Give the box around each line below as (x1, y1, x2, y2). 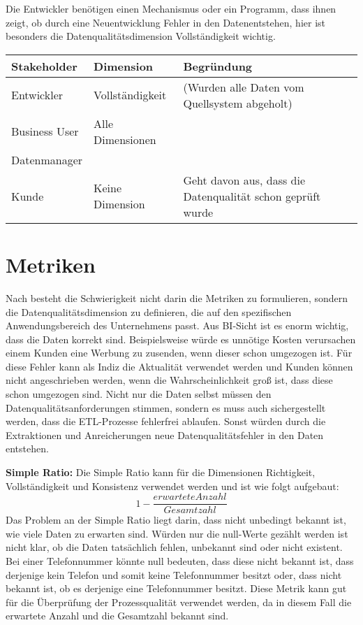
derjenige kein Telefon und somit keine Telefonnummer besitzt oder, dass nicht (6, 567, 342, 582)
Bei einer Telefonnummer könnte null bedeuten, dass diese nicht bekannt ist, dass (6, 554, 354, 568)
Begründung (183, 57, 253, 74)
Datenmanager (11, 151, 83, 168)
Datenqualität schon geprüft (183, 187, 321, 204)
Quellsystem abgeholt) (183, 94, 292, 111)
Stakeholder (11, 57, 77, 74)
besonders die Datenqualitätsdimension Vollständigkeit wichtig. (6, 29, 276, 43)
